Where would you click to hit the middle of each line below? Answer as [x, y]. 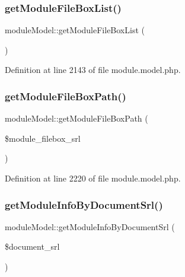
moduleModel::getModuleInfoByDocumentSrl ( [90, 226]
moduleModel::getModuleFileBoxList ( [75, 30]
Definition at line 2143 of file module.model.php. [93, 70]
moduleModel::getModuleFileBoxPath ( [76, 118]
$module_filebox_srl [43, 138]
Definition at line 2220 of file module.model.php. [93, 178]
